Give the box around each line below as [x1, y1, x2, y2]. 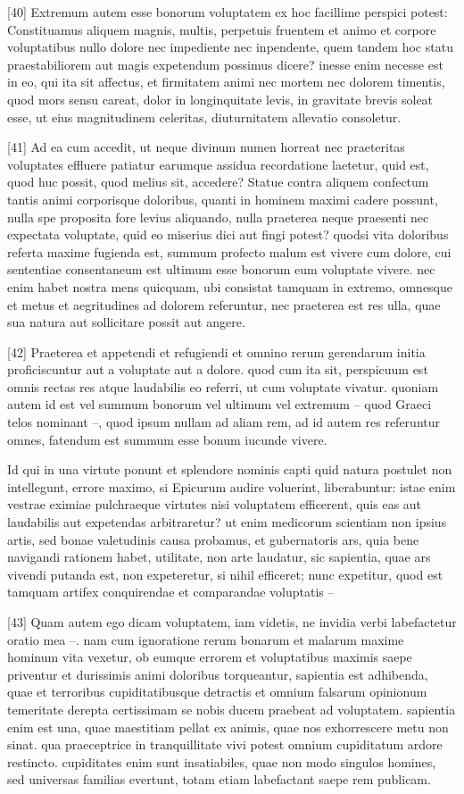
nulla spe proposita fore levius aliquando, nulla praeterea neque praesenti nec [7, 207, 429, 226]
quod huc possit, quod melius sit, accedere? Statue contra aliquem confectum [7, 172, 429, 191]
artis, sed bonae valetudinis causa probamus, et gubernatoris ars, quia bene [7, 530, 419, 548]
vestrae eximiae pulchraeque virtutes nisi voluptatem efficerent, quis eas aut [7, 495, 422, 514]
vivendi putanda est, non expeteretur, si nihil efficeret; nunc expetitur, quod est [7, 564, 443, 583]
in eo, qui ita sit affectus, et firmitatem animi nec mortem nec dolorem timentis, [7, 72, 445, 91]
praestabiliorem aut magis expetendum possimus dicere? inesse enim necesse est [7, 54, 443, 73]
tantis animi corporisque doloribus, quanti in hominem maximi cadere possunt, [7, 189, 438, 208]
